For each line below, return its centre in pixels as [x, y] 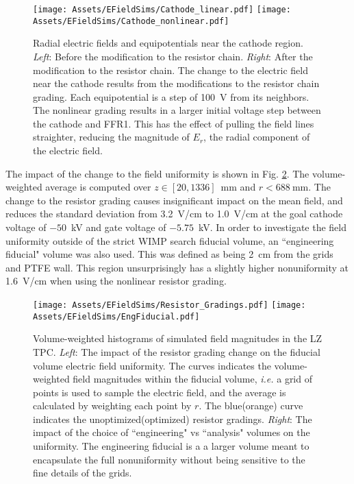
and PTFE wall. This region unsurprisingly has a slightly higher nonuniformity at [177, 267]
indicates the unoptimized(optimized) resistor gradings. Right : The [173, 419]
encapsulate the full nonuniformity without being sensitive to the [169, 459]
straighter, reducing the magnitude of [111, 137]
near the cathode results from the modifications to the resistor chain [176, 83]
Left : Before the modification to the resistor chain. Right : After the [173, 56]
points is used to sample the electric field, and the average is [160, 392]
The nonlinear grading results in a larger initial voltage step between [177, 110]
